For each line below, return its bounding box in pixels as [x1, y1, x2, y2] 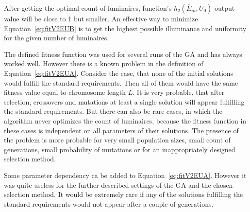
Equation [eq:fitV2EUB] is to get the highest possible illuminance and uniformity [4, 23, 247, 33]
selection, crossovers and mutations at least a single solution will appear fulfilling [4, 96, 245, 106]
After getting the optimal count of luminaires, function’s [4, 3, 172, 13]
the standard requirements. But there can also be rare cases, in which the [4, 106, 222, 116]
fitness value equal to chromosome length [4, 87, 126, 97]
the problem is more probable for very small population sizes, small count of [4, 135, 231, 145]
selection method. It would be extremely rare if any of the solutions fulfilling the [4, 189, 243, 199]
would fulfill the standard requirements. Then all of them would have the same [4, 77, 238, 88]
